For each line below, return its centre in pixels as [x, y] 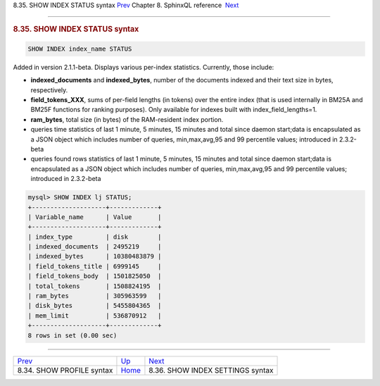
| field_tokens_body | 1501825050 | [95, 276]
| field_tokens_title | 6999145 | [95, 266]
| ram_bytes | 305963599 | [95, 296]
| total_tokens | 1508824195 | [95, 286]
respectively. [49, 90]
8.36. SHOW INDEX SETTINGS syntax [211, 370]
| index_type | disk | [95, 237]
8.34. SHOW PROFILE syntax [65, 370]
